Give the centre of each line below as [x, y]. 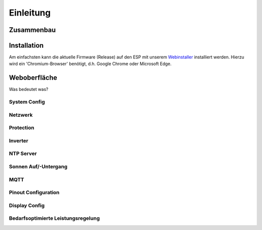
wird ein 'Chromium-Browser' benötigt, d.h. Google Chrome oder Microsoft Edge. [90, 64]
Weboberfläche [33, 78]
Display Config [27, 205]
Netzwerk [21, 115]
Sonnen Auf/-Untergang [38, 166]
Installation [26, 45]
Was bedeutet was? [29, 89]
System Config [27, 102]
